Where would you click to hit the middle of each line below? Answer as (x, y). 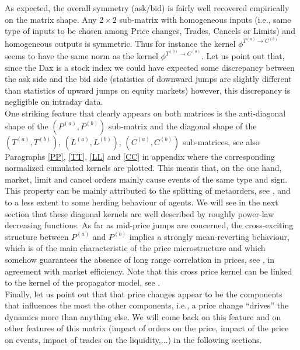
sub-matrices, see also (221, 141)
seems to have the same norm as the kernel (81, 56)
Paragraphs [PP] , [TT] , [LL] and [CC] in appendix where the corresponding (140, 156)
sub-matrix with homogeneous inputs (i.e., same (205, 19)
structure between (37, 236)
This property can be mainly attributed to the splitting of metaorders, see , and (148, 191)
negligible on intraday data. (54, 102)
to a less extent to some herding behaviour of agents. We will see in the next (142, 202)
